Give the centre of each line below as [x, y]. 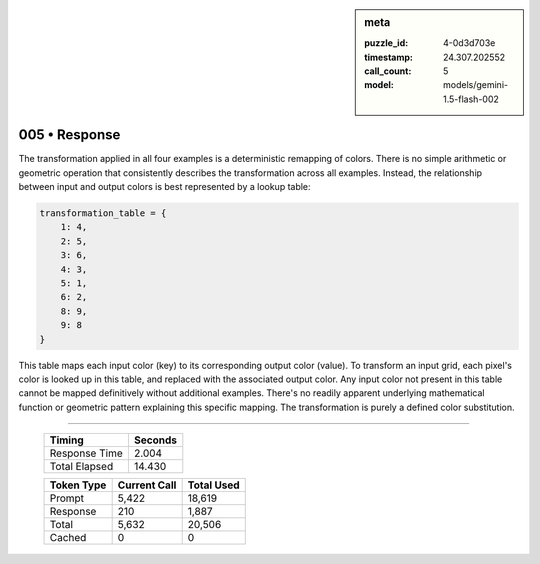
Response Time [86, 453]
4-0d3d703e [469, 43]
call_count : [388, 71]
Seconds [155, 440]
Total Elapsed [81, 467]
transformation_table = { [103, 213]
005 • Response [69, 135]
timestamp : [389, 57]
